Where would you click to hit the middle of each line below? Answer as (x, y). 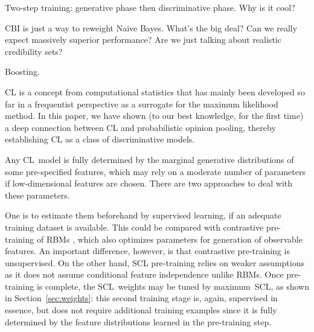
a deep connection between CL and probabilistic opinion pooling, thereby (140, 127)
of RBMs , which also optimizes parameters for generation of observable (169, 239)
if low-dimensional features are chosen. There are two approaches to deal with (149, 183)
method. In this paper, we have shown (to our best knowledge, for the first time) (154, 116)
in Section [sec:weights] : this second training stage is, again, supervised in (141, 298)
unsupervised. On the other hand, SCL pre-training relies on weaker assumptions (155, 262)
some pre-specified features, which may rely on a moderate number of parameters (155, 171)
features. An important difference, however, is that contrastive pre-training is (147, 251)
